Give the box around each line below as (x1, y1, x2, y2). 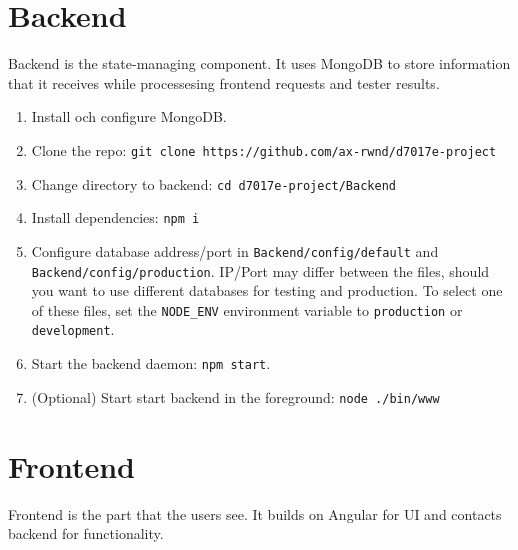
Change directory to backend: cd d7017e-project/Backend (31, 173, 396, 194)
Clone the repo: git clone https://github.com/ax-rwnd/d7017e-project (31, 139, 497, 160)
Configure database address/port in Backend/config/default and (31, 240, 439, 261)
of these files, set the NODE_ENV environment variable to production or (31, 299, 463, 320)
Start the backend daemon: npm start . (31, 353, 271, 374)
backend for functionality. (8, 523, 164, 544)
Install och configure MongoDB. (31, 106, 227, 127)
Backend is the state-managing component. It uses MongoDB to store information (8, 53, 511, 74)
